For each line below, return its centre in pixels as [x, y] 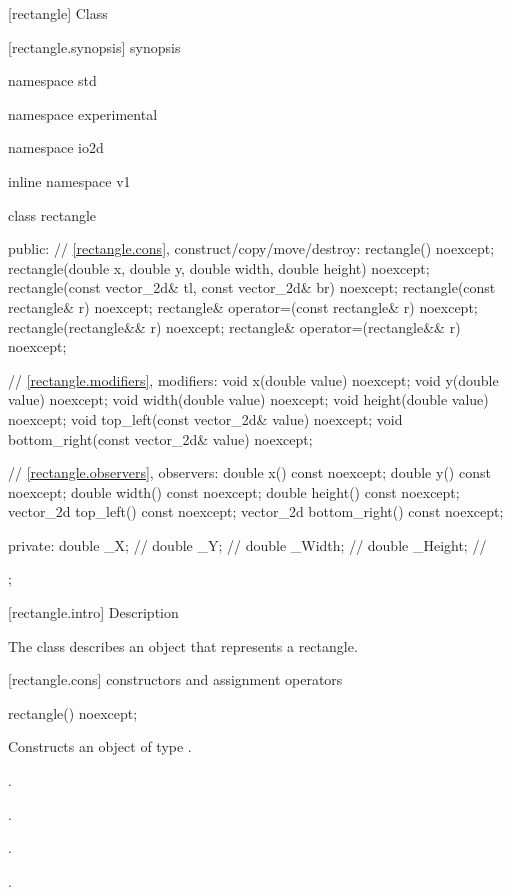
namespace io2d [56, 147]
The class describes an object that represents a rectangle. [183, 645]
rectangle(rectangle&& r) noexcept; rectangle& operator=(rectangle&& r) [234, 326]
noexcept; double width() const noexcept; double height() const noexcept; [234, 491]
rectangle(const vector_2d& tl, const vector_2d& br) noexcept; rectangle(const [252, 287]
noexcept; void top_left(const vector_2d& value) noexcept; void [205, 418]
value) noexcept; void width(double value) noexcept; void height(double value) [248, 399]
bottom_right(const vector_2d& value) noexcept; [160, 438]
